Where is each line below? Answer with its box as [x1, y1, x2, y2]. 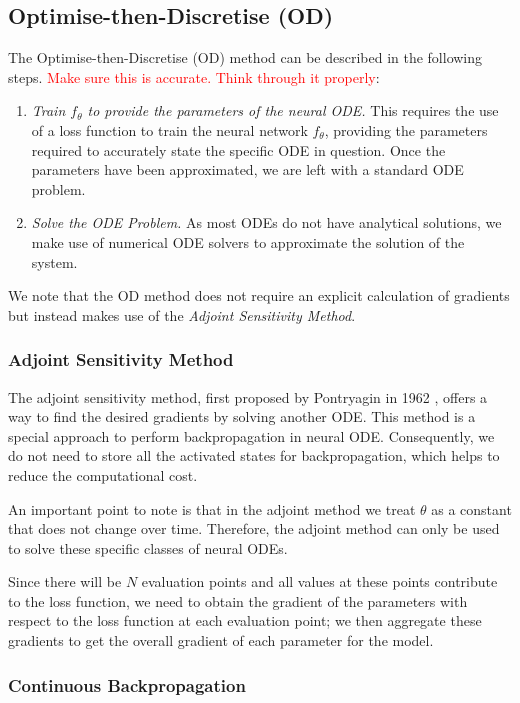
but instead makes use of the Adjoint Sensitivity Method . [8, 304, 356, 325]
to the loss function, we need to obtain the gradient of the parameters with [8, 590, 468, 611]
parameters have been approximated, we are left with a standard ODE [31, 159, 464, 180]
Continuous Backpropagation [8, 672, 246, 697]
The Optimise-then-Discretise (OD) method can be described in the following [8, 47, 483, 68]
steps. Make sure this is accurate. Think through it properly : [8, 66, 380, 87]
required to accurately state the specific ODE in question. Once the [31, 139, 446, 160]
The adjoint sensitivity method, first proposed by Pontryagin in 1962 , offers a [8, 386, 488, 407]
